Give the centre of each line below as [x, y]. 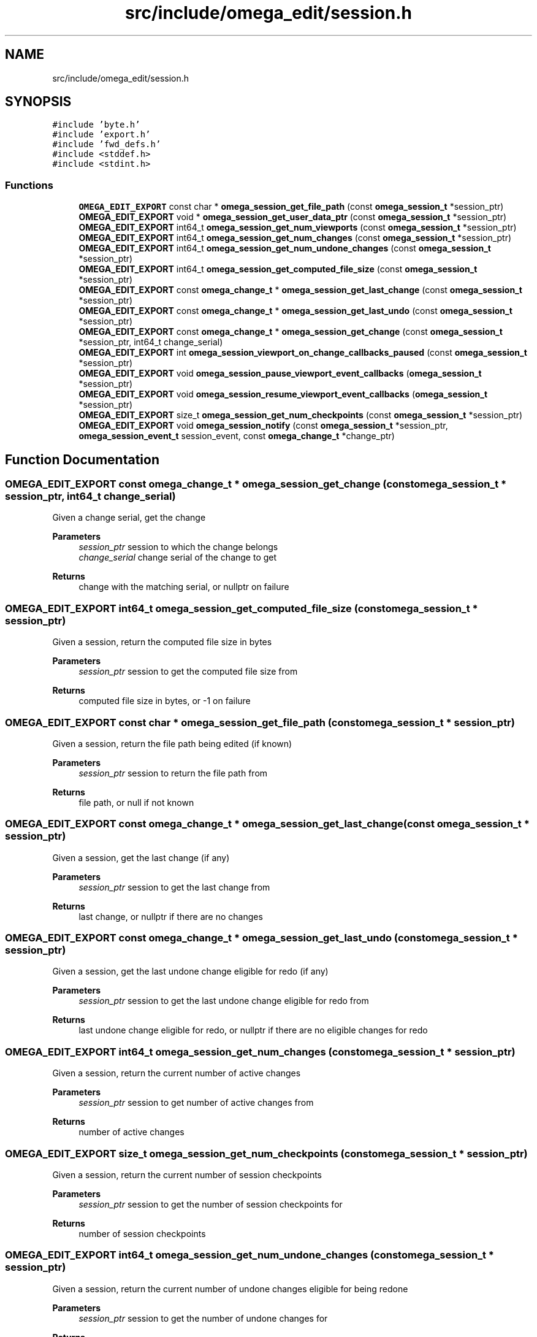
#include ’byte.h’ [96, 125]
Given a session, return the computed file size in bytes [162, 642]
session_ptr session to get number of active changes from [196, 1103]
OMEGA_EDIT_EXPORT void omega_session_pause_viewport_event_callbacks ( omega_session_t [280, 374]
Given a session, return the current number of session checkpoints [187, 1174]
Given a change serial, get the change [129, 518]
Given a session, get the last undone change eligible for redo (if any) [190, 971]
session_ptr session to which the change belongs [178, 547]
